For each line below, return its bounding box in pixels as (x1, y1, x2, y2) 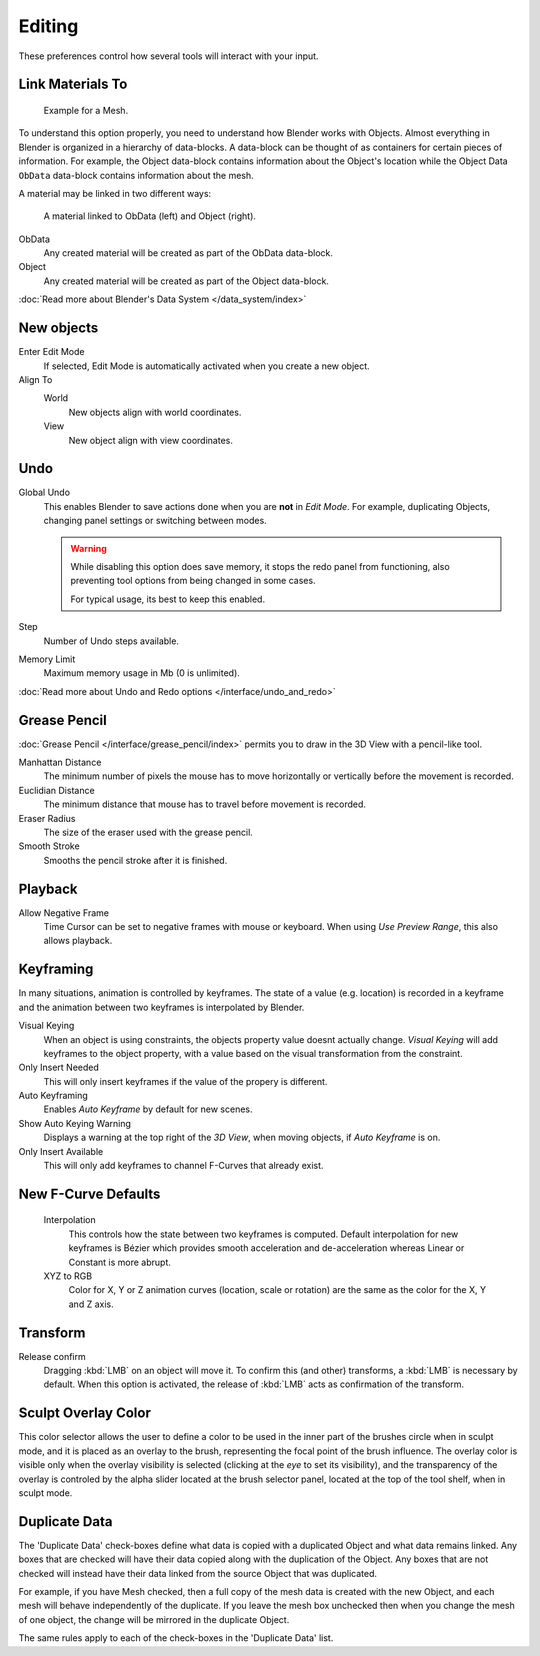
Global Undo (18, 486, 70, 499)
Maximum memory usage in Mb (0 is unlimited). (43, 667, 240, 679)
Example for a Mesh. (43, 104, 129, 116)
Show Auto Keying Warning (18, 1117, 132, 1129)
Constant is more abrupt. (68, 1256, 172, 1268)
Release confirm (18, 1350, 86, 1362)
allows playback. (43, 935, 113, 947)
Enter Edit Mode (18, 346, 85, 358)
